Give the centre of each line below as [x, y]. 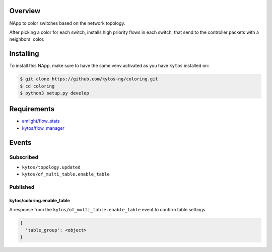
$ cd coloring [37, 86]
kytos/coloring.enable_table [40, 200]
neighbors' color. [27, 39]
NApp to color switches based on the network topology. [67, 23]
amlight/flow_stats [41, 121]
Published [22, 187]
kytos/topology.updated [51, 167]
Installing [24, 54]
